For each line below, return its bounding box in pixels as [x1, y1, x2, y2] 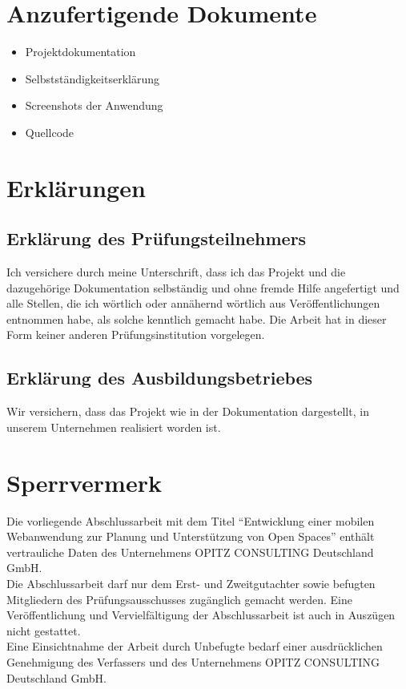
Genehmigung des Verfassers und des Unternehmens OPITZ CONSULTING [6, 653, 380, 670]
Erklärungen [6, 171, 146, 203]
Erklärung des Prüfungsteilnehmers [6, 226, 307, 251]
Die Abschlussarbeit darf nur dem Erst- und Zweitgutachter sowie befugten [6, 574, 376, 591]
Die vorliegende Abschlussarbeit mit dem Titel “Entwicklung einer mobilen [6, 512, 375, 529]
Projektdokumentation [25, 43, 136, 60]
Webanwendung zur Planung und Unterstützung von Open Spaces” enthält [6, 528, 375, 545]
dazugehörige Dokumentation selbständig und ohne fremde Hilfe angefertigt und [6, 279, 400, 296]
